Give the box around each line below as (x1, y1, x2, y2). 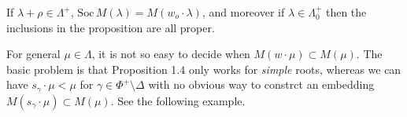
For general (6, 46, 61, 62)
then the (325, 4, 367, 20)
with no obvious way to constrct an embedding (148, 76, 375, 93)
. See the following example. (110, 92, 246, 108)
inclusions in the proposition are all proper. (6, 19, 215, 35)
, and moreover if (202, 4, 285, 20)
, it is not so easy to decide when (91, 46, 250, 62)
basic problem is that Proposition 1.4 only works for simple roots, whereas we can (6, 60, 401, 77)
